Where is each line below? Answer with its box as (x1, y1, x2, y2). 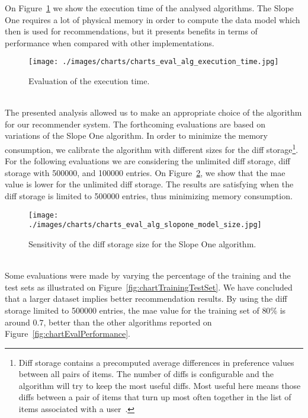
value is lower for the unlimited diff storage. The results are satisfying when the (5, 178, 294, 190)
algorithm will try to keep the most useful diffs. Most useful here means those (18, 379, 301, 391)
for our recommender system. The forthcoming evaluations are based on (5, 117, 265, 130)
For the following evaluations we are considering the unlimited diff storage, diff (5, 155, 291, 167)
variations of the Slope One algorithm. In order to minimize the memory (5, 129, 268, 142)
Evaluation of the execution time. (28, 75, 150, 87)
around (5, 315, 30, 328)
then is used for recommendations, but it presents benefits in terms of (5, 25, 258, 37)
